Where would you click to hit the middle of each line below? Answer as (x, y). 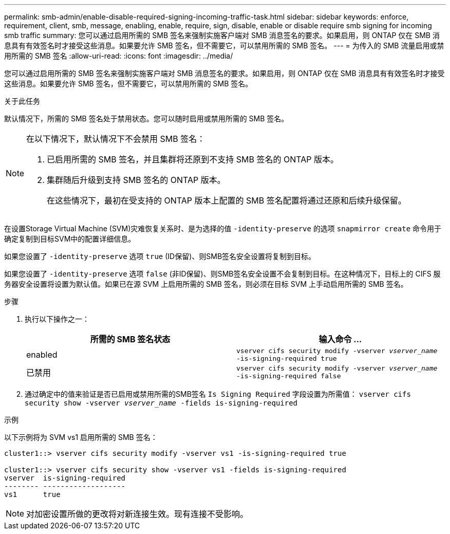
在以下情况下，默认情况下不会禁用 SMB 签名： (116, 139)
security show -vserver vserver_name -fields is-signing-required (161, 403)
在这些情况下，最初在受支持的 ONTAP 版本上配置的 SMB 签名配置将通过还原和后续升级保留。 (227, 200)
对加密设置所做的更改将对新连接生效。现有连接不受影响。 (137, 514)
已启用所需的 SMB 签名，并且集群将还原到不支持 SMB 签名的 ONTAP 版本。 (193, 159)
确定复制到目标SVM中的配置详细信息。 (70, 239)
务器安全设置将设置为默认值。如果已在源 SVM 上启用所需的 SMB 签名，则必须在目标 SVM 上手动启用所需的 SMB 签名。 (206, 284)
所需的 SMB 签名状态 (130, 339)
